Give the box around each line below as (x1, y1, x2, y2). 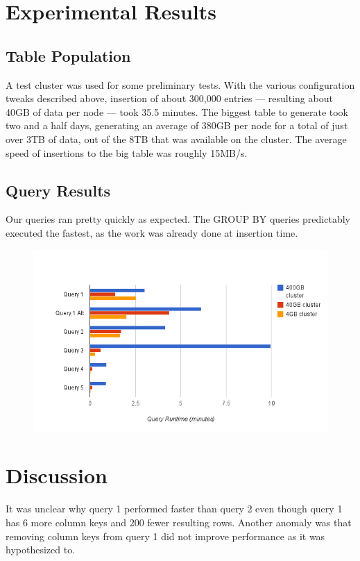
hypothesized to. (6, 542, 76, 557)
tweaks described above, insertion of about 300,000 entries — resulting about (6, 91, 333, 106)
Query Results (6, 179, 111, 201)
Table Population (6, 44, 131, 66)
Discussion (6, 461, 108, 489)
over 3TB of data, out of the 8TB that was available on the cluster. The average (6, 131, 347, 146)
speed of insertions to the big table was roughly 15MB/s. (6, 145, 248, 160)
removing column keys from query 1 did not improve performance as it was (6, 528, 325, 543)
